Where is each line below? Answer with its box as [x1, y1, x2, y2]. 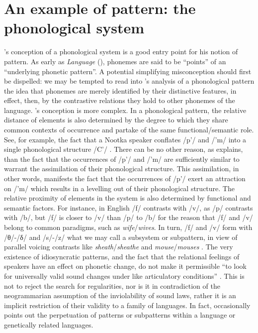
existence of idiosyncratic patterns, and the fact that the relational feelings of [4, 251, 240, 261]
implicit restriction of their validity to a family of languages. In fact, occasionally [4, 300, 251, 310]
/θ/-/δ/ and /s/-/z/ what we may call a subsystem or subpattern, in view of [4, 231, 238, 242]
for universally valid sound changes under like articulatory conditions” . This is [4, 270, 245, 281]
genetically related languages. [4, 319, 93, 330]
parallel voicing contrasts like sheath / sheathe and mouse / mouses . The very [4, 241, 233, 252]
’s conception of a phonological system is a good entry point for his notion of [4, 46, 238, 57]
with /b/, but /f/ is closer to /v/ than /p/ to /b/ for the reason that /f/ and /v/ [4, 212, 253, 222]
